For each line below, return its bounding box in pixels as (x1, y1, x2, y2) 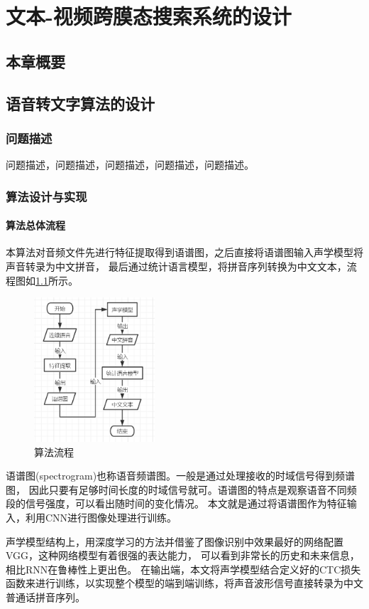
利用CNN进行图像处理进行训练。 (25, 509, 177, 524)
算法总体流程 (6, 218, 65, 233)
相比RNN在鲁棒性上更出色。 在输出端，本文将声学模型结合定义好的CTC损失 (6, 561, 361, 576)
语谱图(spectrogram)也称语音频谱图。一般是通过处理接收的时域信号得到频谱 (6, 468, 356, 483)
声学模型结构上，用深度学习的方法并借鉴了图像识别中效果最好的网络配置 (6, 534, 343, 549)
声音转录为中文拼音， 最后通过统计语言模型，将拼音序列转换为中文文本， (6, 258, 347, 273)
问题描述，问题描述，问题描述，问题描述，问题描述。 (6, 157, 254, 172)
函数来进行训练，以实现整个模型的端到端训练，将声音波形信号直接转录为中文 (6, 576, 363, 591)
